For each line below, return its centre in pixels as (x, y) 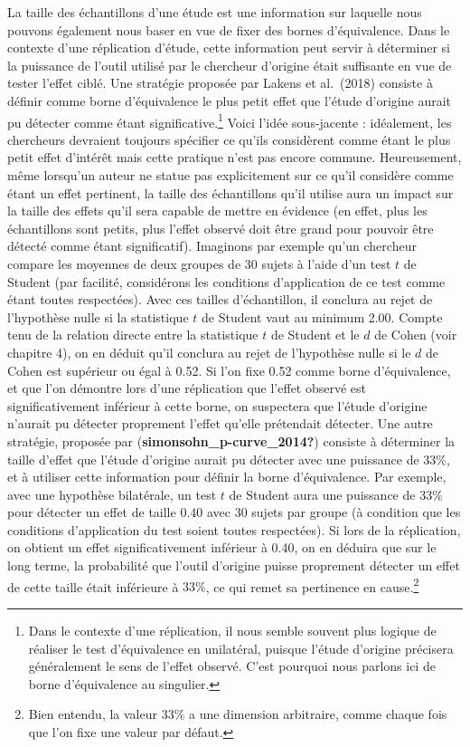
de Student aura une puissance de (322, 494)
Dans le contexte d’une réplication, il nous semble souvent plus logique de (232, 630)
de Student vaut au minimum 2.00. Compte (322, 316)
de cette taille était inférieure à (93, 586)
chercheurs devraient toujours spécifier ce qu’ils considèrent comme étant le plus (229, 139)
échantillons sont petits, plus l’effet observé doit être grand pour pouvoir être (221, 228)
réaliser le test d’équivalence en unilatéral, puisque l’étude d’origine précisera (241, 648)
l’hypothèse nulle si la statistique (98, 316)
